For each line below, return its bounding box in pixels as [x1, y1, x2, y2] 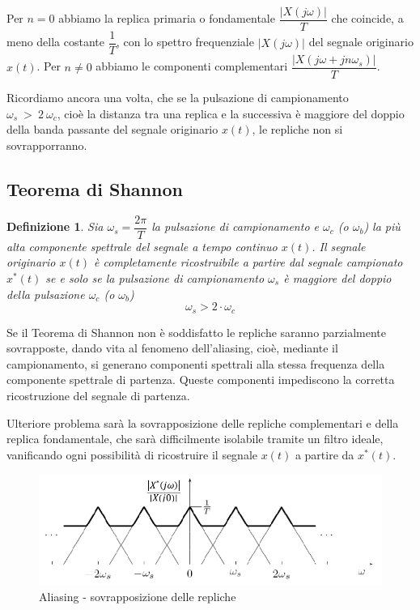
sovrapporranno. [6, 136, 87, 153]
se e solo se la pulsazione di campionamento [45, 270, 265, 287]
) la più [363, 218, 401, 235]
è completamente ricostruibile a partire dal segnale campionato [94, 254, 403, 271]
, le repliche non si [252, 121, 343, 138]
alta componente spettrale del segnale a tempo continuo [6, 237, 278, 254]
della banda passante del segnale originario [6, 121, 218, 138]
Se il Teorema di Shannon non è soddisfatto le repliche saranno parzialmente [6, 323, 387, 340]
